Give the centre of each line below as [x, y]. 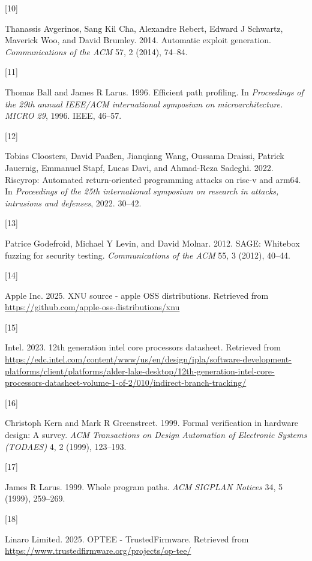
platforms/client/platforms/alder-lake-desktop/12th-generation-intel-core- [140, 370]
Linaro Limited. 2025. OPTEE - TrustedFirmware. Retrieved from [127, 538]
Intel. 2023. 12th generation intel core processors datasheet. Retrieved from [143, 347]
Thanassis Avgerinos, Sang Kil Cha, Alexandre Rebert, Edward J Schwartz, [144, 28]
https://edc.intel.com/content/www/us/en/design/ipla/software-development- [148, 359]
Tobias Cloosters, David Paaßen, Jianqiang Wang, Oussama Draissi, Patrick [145, 156]
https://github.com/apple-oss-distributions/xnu [92, 307]
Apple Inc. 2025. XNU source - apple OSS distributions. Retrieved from [137, 295]
